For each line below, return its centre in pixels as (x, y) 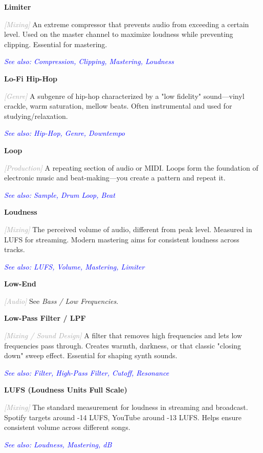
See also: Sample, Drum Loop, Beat (60, 194)
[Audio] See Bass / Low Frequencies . (61, 301)
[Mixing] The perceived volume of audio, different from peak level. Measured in (128, 229)
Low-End (20, 284)
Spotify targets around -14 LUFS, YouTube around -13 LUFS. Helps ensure (123, 417)
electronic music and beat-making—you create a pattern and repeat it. (115, 178)
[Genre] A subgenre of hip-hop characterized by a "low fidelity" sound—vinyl (124, 96)
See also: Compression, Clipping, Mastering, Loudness (89, 61)
